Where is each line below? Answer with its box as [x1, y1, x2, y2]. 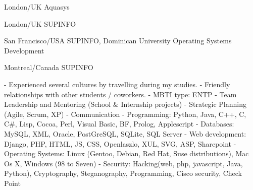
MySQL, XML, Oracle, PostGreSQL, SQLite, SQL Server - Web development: [4, 128, 246, 139]
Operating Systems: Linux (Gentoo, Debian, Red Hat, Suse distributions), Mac [4, 148, 249, 159]
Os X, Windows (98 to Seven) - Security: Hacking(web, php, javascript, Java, [4, 158, 243, 168]
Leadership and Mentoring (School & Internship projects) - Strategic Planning [4, 99, 246, 109]
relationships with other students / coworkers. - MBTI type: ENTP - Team [4, 89, 237, 99]
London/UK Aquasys [4, 2, 70, 12]
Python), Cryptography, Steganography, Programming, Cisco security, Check [4, 168, 242, 178]
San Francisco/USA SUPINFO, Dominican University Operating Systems [4, 35, 232, 46]
